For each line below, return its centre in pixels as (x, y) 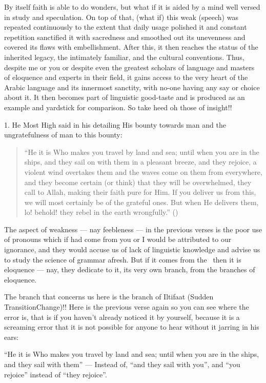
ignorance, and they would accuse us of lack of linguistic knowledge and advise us (132, 249)
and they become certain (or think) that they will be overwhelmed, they (138, 182)
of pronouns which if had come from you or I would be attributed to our (118, 239)
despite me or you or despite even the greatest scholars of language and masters (129, 67)
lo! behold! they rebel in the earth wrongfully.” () (101, 212)
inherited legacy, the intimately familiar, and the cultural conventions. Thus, (124, 57)
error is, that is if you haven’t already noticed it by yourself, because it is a (122, 317)
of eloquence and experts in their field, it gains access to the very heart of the (126, 77)
